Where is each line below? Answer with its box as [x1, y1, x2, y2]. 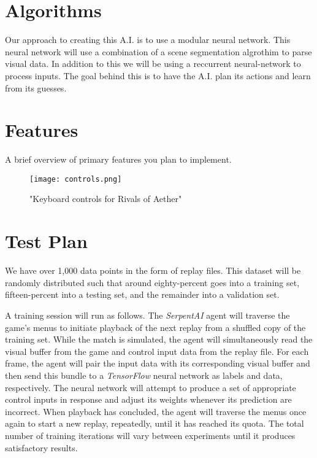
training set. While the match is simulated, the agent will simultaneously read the [5, 333, 313, 346]
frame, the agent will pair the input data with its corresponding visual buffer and [5, 357, 310, 370]
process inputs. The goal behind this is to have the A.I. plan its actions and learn [5, 69, 311, 82]
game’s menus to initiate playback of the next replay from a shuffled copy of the [5, 320, 306, 333]
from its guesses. [5, 81, 67, 94]
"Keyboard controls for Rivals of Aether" [29, 192, 182, 205]
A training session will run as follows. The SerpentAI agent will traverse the [5, 308, 290, 321]
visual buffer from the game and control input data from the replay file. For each [5, 344, 309, 357]
